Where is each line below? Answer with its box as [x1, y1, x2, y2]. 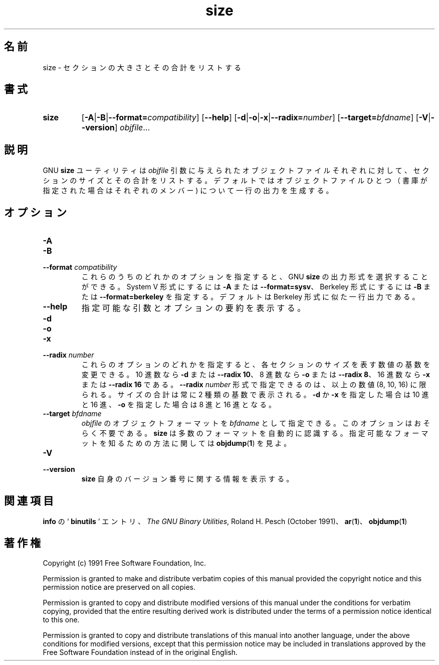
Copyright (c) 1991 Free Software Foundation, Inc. [43, 558, 206, 567]
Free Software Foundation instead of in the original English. [43, 647, 238, 656]
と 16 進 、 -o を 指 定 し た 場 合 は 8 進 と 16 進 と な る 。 [81, 400, 276, 409]
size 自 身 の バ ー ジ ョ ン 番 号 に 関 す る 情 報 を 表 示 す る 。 [81, 474, 294, 483]
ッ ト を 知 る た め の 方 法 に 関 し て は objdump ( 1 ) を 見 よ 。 [81, 439, 291, 448]
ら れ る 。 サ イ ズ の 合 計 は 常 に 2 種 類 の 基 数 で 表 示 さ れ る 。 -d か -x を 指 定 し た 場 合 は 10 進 [81, 390, 429, 399]
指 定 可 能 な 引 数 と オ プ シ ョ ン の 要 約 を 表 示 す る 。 [81, 303, 306, 313]
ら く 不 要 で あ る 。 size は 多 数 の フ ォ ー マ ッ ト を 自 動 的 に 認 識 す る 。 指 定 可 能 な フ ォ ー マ [81, 429, 428, 438]
